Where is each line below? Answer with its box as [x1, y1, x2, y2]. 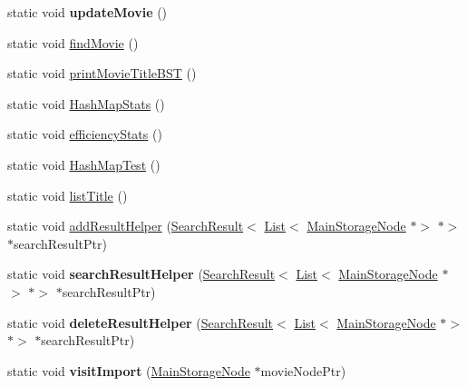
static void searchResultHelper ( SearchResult [7, 264, 276, 283]
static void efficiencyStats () [7, 124, 162, 144]
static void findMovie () [7, 33, 139, 52]
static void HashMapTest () [7, 154, 161, 174]
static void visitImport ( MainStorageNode [7, 361, 250, 380]
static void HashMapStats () [7, 94, 165, 113]
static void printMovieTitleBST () [7, 64, 197, 83]
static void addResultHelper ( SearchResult [7, 216, 244, 235]
